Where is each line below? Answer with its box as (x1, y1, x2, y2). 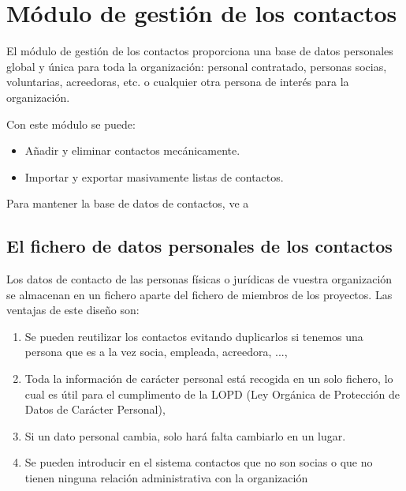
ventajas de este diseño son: (6, 302, 140, 318)
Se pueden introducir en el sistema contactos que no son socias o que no (24, 454, 373, 470)
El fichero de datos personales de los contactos (6, 234, 393, 258)
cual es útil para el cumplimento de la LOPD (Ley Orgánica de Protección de (24, 385, 400, 402)
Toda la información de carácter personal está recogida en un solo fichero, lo (24, 370, 393, 387)
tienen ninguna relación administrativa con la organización (24, 470, 308, 486)
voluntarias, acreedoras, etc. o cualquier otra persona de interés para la (6, 73, 349, 90)
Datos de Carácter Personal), (24, 401, 166, 418)
